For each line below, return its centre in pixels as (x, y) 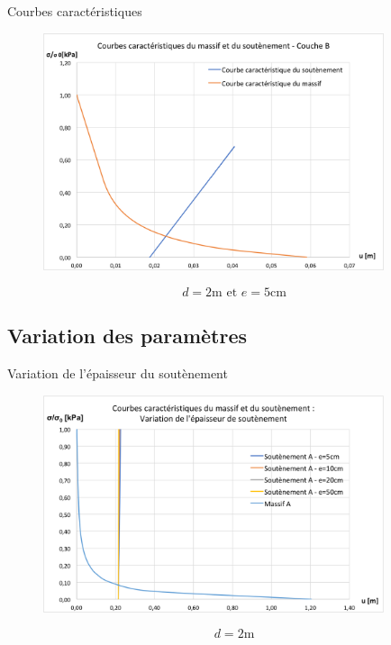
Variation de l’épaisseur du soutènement (118, 372)
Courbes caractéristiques (75, 11)
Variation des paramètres (127, 336)
